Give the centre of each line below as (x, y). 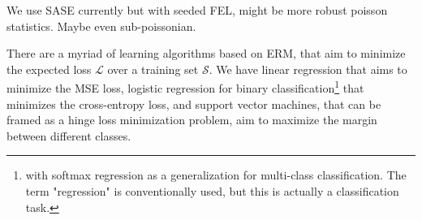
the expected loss (49, 69)
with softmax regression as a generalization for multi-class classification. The (216, 175)
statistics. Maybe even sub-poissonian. (101, 26)
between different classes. (69, 135)
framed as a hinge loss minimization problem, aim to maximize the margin (192, 120)
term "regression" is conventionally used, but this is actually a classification (212, 191)
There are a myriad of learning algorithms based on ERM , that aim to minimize (206, 53)
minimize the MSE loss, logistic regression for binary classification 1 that (185, 87)
